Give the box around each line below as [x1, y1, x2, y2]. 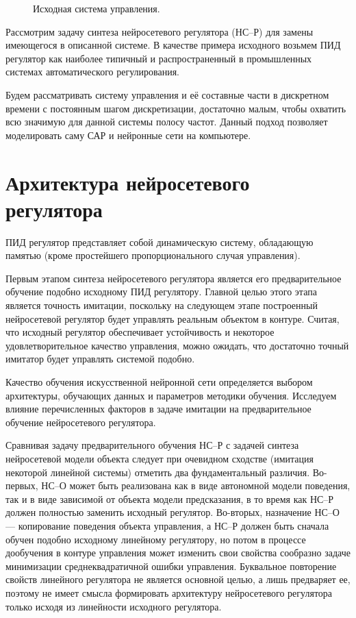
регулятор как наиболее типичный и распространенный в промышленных [5, 51, 312, 65]
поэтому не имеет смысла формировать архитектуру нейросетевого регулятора [5, 585, 333, 600]
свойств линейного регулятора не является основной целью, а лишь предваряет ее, [5, 572, 351, 586]
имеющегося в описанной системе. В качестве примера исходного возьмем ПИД [5, 38, 341, 52]
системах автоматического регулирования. [5, 64, 179, 79]
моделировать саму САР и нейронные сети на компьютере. [5, 127, 251, 142]
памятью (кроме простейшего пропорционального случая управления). [5, 248, 301, 262]
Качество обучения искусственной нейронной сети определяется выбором [5, 375, 313, 388]
